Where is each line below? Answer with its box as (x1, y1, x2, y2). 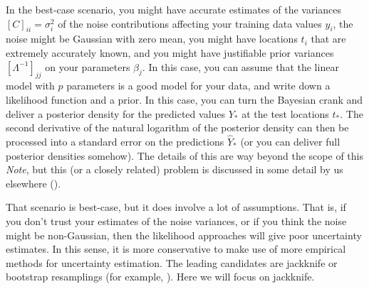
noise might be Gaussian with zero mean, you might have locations (6, 31, 298, 46)
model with (6, 78, 55, 93)
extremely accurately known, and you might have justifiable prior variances (6, 45, 334, 60)
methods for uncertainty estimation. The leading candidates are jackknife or (6, 255, 338, 270)
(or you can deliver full (240, 133, 341, 148)
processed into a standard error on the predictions (6, 133, 224, 148)
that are (311, 31, 346, 46)
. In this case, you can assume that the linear (142, 59, 339, 74)
